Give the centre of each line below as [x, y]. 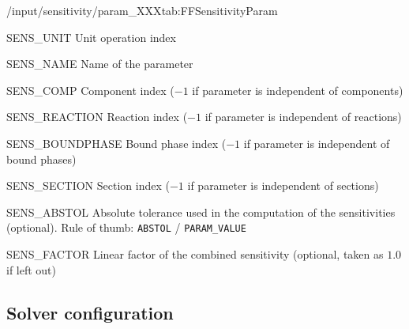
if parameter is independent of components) [298, 90]
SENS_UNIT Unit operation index [91, 37]
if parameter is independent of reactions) [303, 117]
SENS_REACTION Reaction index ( [97, 117]
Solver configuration [90, 312]
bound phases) [41, 159]
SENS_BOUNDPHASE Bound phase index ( [116, 143]
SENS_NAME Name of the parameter [100, 64]
